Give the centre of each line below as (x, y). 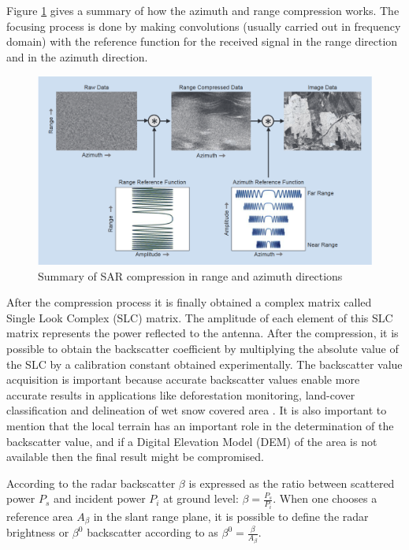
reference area (40, 516)
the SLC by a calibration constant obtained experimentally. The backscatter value (204, 364)
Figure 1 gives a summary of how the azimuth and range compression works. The (203, 10)
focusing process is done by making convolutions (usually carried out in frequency (204, 26)
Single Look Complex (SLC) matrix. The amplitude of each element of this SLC (200, 317)
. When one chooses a (325, 498)
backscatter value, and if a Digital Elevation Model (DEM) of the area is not (192, 441)
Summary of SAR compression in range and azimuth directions (190, 275)
